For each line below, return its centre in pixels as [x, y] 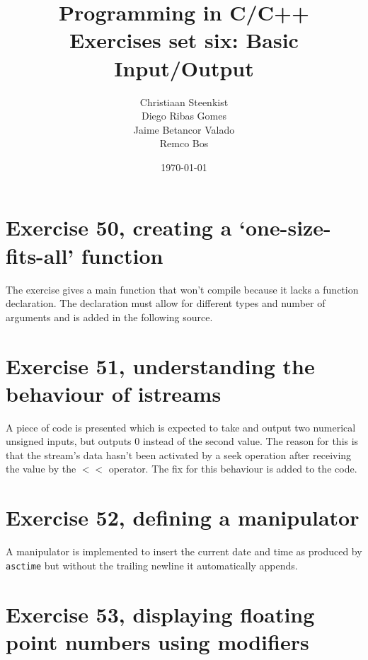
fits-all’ [40, 255]
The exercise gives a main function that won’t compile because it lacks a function [182, 289]
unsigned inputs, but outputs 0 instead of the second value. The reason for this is [182, 441]
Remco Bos [184, 143]
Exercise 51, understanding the [160, 365]
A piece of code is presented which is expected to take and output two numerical [181, 427]
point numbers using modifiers [157, 641]
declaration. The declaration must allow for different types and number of [166, 303]
